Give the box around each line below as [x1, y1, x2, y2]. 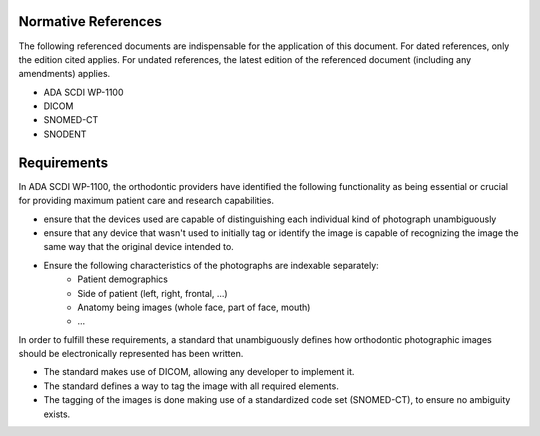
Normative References [18, 13, 162, 30]
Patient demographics [77, 273, 169, 285]
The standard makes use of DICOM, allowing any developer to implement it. [43, 366, 355, 378]
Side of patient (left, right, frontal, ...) [77, 287, 229, 299]
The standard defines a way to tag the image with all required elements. [43, 380, 339, 392]
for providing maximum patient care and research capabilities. [18, 195, 275, 207]
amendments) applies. [18, 68, 111, 80]
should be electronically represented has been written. [18, 348, 244, 360]
